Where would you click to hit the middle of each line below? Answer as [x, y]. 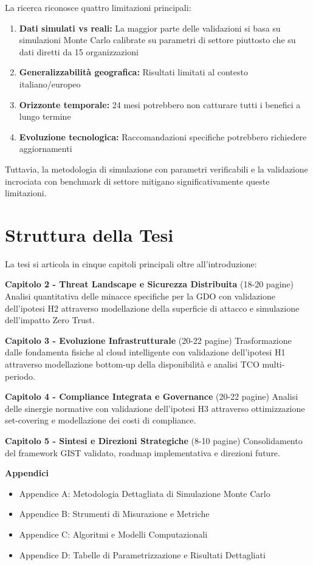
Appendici [27, 473]
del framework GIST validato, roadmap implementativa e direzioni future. [143, 452]
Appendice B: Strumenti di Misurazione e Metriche [114, 514]
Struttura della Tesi [89, 234]
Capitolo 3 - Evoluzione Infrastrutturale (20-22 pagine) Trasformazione [148, 340]
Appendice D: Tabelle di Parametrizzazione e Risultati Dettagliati [142, 554]
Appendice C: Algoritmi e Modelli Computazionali [113, 534]
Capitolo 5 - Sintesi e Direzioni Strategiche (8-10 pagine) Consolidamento [154, 440]
